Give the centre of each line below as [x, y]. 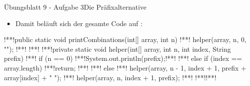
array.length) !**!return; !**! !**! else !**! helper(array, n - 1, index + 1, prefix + [125, 67]
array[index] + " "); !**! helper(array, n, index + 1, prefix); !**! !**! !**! [110, 77]
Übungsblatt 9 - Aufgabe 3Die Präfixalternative [75, 7]
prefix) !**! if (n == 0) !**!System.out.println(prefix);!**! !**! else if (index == [123, 58]
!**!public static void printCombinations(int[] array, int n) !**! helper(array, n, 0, [125, 39]
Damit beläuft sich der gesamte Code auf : [79, 23]
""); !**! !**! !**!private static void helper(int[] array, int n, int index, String [117, 49]
